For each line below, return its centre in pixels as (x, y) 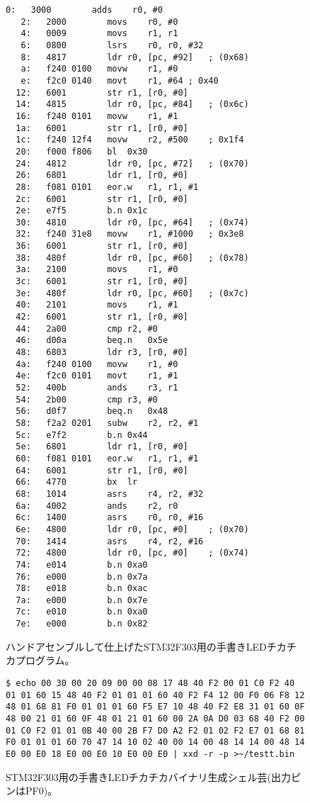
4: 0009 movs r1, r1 (99, 34)
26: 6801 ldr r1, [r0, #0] (102, 175)
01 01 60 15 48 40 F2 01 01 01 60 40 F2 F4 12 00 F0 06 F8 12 (155, 695)
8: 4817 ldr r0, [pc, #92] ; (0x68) (135, 57)
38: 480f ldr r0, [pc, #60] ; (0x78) (132, 258)
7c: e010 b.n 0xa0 (82, 612)
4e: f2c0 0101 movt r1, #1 (97, 376)
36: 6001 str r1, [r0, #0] (102, 246)
